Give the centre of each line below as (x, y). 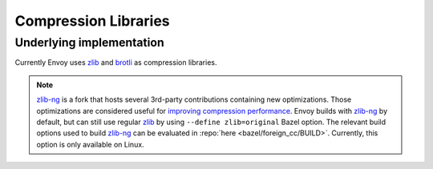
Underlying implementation (89, 42)
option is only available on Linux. (90, 144)
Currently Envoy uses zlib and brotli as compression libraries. (116, 62)
